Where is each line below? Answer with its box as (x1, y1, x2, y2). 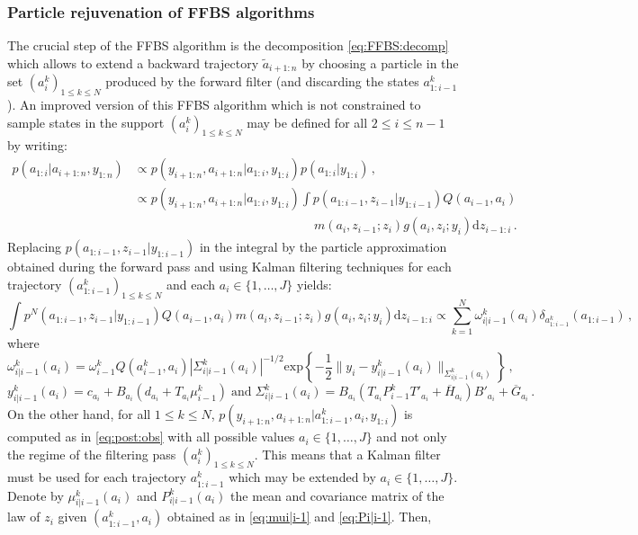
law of (7, 507, 40, 526)
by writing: (7, 136, 67, 155)
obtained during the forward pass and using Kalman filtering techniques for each (7, 257, 452, 276)
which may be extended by (229, 468, 376, 486)
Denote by (7, 486, 64, 504)
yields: (297, 274, 332, 293)
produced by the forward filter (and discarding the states (105, 72, 419, 91)
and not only (376, 427, 447, 446)
